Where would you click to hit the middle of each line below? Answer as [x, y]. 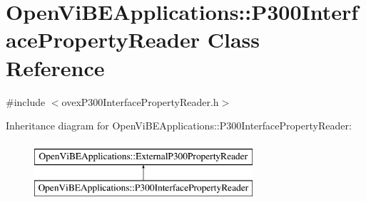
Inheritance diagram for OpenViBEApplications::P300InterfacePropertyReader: [179, 126]
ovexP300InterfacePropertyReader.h [140, 101]
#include [26, 101]
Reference [55, 67]
